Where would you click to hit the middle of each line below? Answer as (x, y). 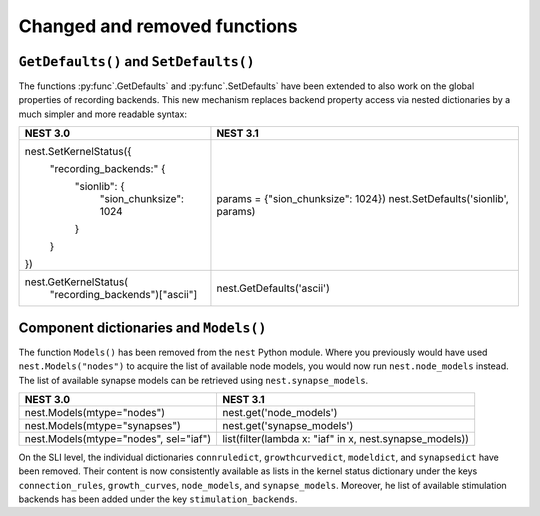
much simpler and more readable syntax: (102, 114)
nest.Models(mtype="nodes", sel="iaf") (118, 438)
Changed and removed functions (158, 26)
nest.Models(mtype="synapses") (103, 425)
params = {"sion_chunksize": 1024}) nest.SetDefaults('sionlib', (362, 199)
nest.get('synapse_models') (287, 425)
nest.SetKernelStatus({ (78, 152)
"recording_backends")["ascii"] (123, 295)
